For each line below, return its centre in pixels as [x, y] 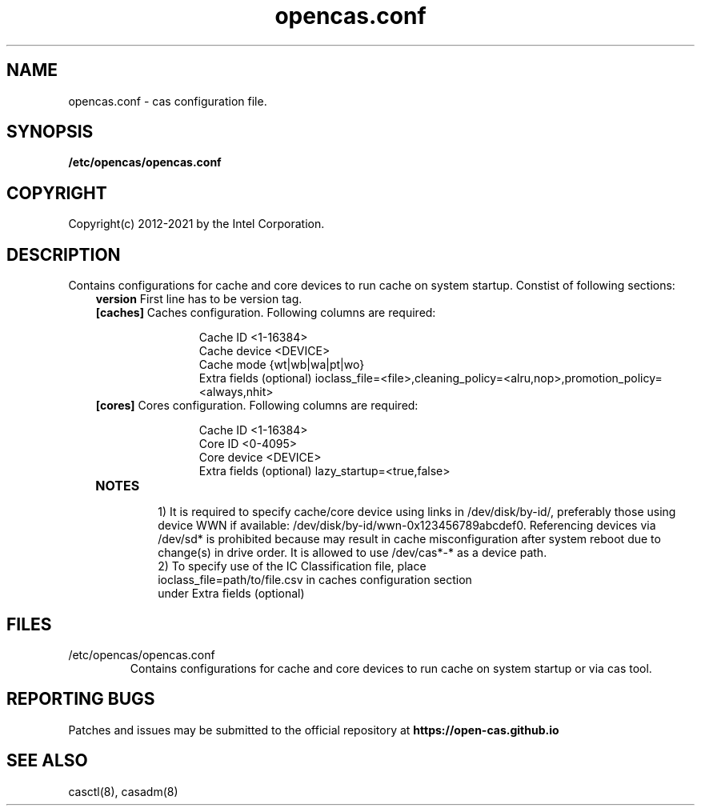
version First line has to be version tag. [199, 299]
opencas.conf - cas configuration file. [168, 101]
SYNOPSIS [50, 132]
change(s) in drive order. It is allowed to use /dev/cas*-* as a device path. [353, 553]
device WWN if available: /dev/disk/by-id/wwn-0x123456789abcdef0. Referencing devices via [407, 526]
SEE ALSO [47, 761]
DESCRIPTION [64, 254]
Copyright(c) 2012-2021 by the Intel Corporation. [196, 224]
